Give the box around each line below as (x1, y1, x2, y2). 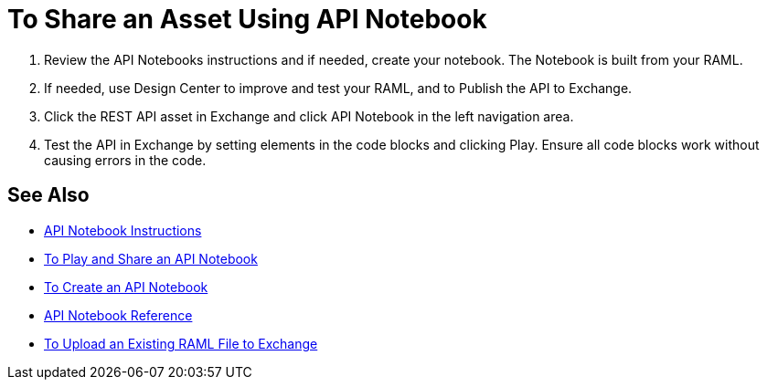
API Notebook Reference (44, 307, 193, 323)
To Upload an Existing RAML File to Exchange (44, 335, 318, 351)
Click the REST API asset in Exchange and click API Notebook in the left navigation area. (44, 108, 574, 124)
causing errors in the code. (44, 152, 207, 168)
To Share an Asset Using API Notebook (7, 4, 487, 35)
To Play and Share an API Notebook (44, 250, 258, 267)
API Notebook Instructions (44, 222, 202, 238)
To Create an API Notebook (44, 278, 208, 295)
